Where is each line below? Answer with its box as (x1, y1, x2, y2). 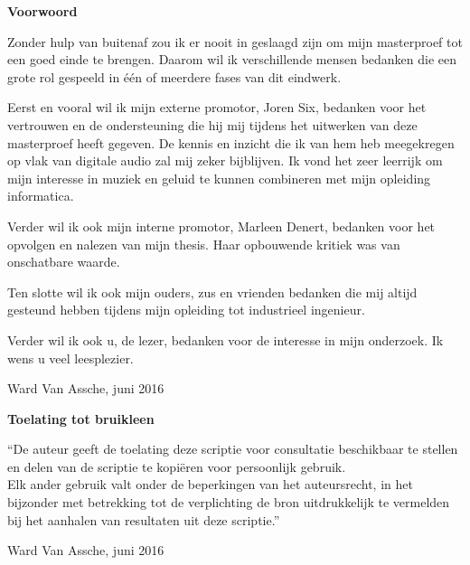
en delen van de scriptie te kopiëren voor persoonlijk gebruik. (7, 457, 346, 476)
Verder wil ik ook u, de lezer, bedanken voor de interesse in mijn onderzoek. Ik (7, 330, 444, 349)
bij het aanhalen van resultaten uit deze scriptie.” (7, 510, 280, 529)
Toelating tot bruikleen (7, 409, 155, 428)
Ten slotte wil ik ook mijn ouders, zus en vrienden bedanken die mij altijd (7, 282, 418, 301)
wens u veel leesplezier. (7, 348, 134, 367)
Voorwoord (7, 2, 78, 20)
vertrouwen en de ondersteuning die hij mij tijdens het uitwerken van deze (7, 115, 418, 134)
